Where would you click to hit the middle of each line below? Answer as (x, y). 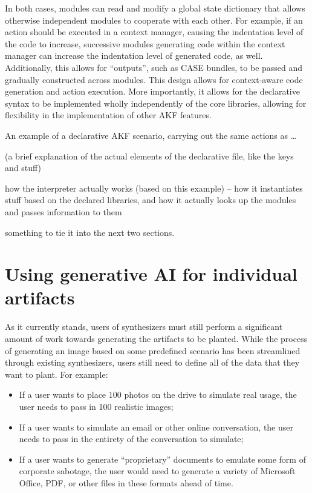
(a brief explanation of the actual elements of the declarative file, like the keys (149, 156)
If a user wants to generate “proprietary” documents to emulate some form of (162, 459)
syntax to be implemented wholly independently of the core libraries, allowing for (156, 103)
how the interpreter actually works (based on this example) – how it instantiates (154, 188)
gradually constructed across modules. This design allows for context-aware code (154, 79)
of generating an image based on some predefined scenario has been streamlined (153, 350)
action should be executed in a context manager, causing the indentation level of (154, 32)
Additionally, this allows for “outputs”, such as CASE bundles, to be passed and (154, 67)
